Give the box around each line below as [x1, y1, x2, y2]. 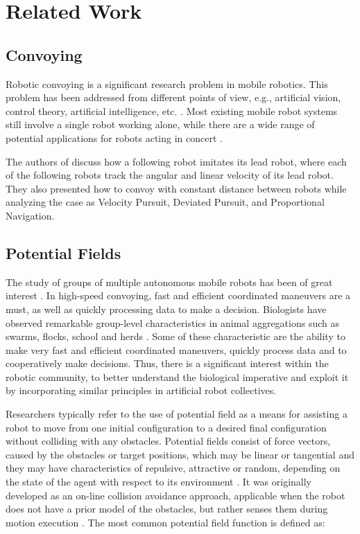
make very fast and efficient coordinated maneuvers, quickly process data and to [6, 342, 347, 357]
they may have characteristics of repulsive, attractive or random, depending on [6, 461, 341, 475]
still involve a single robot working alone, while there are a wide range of [6, 117, 315, 132]
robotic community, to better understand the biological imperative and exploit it [6, 369, 349, 384]
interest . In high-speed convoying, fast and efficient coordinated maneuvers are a [6, 288, 351, 303]
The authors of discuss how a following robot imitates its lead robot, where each [6, 154, 347, 168]
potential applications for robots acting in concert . [6, 130, 223, 145]
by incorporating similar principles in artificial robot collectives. [6, 383, 277, 398]
